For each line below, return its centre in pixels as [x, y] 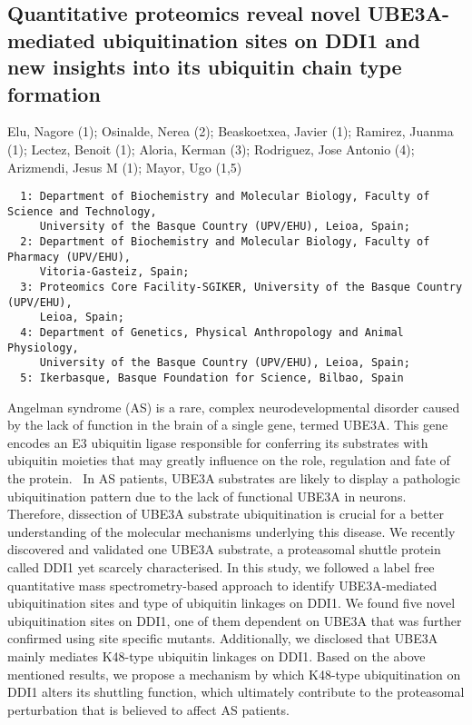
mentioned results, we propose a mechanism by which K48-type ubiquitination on [234, 674]
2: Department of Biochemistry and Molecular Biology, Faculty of [225, 242]
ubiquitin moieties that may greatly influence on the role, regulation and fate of [229, 460]
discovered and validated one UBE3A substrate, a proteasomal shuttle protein [224, 549]
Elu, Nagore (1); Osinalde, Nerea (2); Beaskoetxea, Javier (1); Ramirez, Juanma [231, 131]
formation [54, 93]
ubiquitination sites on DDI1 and [261, 40]
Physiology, [43, 348]
